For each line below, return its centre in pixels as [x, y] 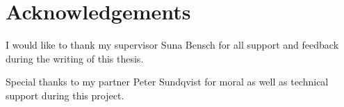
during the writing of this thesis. [75, 58]
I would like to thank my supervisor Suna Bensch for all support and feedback [172, 45]
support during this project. [65, 95]
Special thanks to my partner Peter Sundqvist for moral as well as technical [167, 82]
